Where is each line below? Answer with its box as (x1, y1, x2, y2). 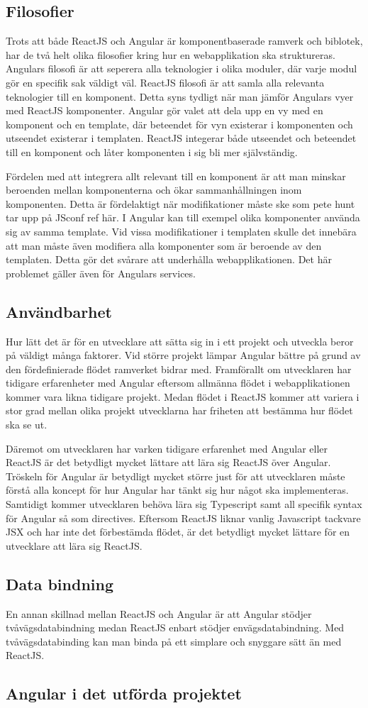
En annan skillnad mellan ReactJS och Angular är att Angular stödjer (6, 606, 312, 621)
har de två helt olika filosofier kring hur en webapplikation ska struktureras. (6, 47, 335, 62)
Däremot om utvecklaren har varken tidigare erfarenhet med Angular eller (6, 441, 328, 455)
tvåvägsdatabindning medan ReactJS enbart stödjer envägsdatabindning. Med (6, 620, 345, 635)
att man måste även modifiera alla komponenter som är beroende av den (6, 238, 322, 253)
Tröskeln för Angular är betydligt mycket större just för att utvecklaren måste (6, 468, 345, 483)
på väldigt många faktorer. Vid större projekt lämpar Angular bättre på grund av (6, 348, 361, 363)
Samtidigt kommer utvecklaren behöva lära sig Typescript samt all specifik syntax (6, 497, 362, 511)
